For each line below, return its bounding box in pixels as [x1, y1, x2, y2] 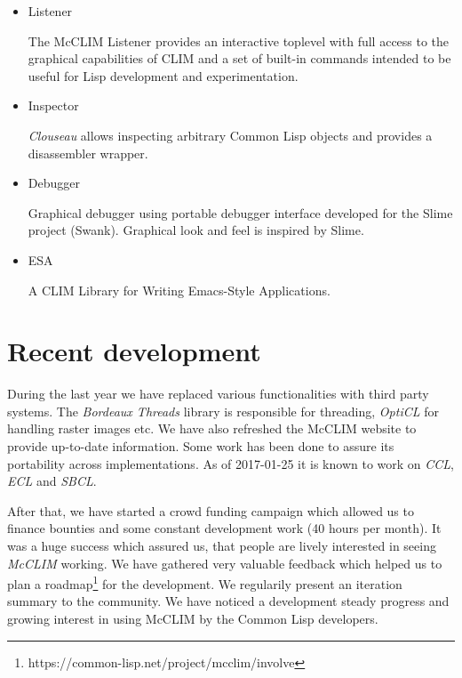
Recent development [7, 333, 261, 369]
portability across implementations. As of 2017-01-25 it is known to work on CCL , [7, 454, 454, 472]
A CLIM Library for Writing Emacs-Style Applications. [28, 280, 331, 299]
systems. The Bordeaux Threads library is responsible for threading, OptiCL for [7, 401, 439, 420]
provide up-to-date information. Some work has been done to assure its [7, 437, 394, 456]
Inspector [28, 96, 79, 115]
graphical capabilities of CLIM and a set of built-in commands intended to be [28, 49, 451, 68]
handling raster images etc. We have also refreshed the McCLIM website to [7, 419, 417, 438]
